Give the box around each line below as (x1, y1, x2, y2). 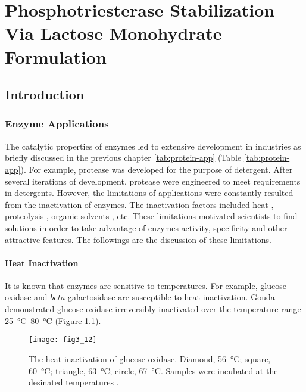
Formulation (5, 44, 107, 69)
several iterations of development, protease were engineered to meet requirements (5, 175, 301, 187)
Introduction (5, 85, 85, 104)
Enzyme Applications (5, 116, 109, 131)
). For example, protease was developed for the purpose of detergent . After (20, 163, 293, 175)
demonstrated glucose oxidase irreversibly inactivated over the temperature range (5, 303, 301, 315)
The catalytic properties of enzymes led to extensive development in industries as (5, 139, 301, 152)
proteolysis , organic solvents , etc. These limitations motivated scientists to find (5, 210, 298, 222)
